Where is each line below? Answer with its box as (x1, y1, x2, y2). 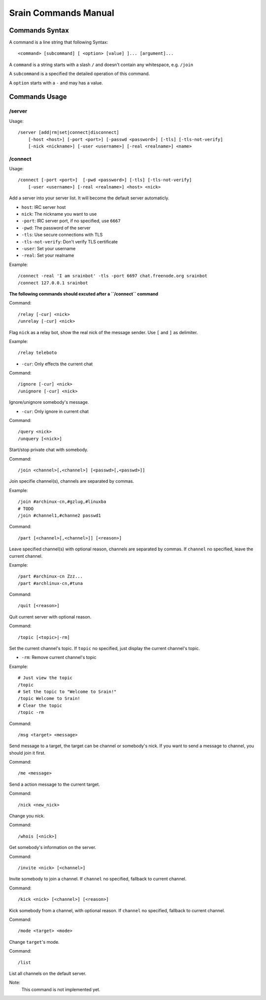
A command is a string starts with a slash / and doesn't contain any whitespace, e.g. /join (9, 62, 194, 68)
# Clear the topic (18, 702, 63, 708)
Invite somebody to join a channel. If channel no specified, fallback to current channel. (9, 876, 187, 882)
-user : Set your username (21, 246, 76, 251)
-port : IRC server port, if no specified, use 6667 (21, 218, 121, 224)
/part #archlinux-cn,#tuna (18, 580, 83, 586)
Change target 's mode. (9, 939, 60, 945)
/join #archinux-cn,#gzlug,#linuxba (18, 499, 106, 504)
